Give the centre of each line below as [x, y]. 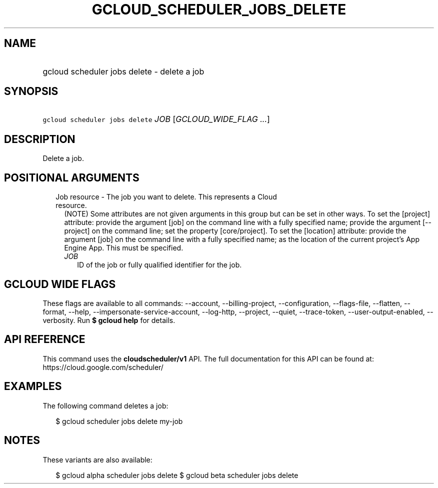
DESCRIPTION [40, 139]
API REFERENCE [45, 339]
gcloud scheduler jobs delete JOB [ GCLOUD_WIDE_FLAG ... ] [156, 119]
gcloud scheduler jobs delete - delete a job [123, 71]
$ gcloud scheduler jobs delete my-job [119, 421]
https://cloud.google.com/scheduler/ [103, 367]
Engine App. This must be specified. [124, 248]
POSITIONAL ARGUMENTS [72, 177]
